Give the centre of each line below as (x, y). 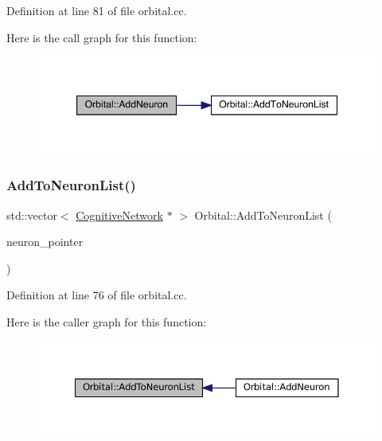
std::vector (32, 215)
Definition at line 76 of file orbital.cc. (97, 295)
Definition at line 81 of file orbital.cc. (97, 10)
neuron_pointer (45, 242)
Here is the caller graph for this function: (107, 321)
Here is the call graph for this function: (102, 37)
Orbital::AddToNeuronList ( (263, 215)
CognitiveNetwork (119, 215)
